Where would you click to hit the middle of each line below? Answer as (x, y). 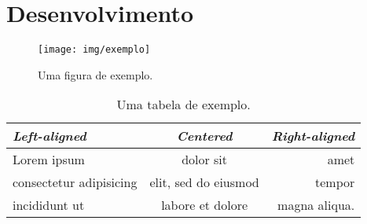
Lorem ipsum (49, 160)
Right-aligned (313, 136)
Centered (204, 136)
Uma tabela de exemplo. (183, 105)
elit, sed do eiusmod (204, 182)
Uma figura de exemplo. (95, 74)
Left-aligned (50, 136)
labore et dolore (205, 205)
